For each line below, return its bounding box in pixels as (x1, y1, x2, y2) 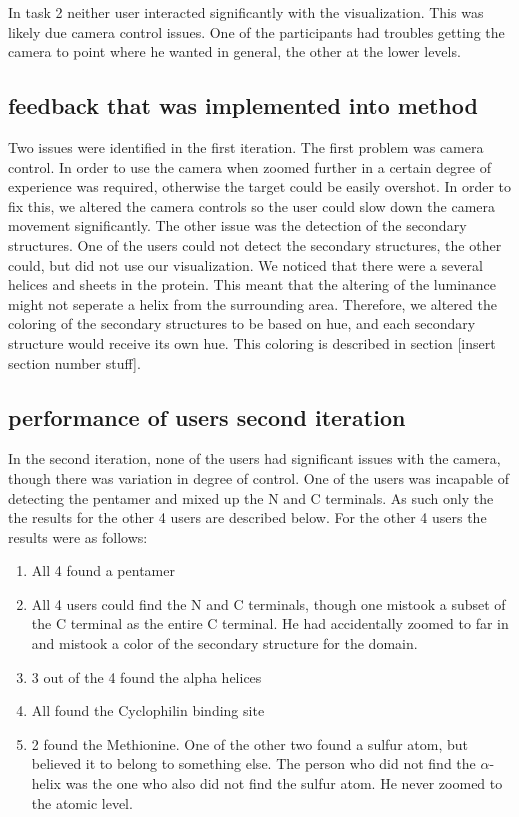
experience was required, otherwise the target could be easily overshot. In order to (8, 176, 512, 197)
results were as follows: (8, 526, 148, 547)
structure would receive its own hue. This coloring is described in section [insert (8, 332, 496, 353)
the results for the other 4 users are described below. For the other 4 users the (8, 507, 487, 528)
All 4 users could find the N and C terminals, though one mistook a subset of (31, 593, 506, 614)
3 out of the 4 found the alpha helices (31, 666, 262, 687)
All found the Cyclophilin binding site (31, 700, 265, 721)
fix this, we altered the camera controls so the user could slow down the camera (8, 195, 496, 216)
